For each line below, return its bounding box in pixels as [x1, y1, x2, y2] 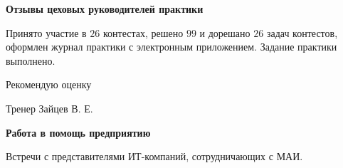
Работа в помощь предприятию [6, 125, 151, 140]
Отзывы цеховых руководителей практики [6, 1, 204, 16]
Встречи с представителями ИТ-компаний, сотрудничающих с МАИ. [6, 149, 303, 164]
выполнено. [6, 53, 56, 68]
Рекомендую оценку [6, 77, 92, 92]
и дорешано [199, 25, 250, 40]
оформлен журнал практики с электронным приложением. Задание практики [6, 39, 337, 54]
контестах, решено [103, 25, 184, 40]
